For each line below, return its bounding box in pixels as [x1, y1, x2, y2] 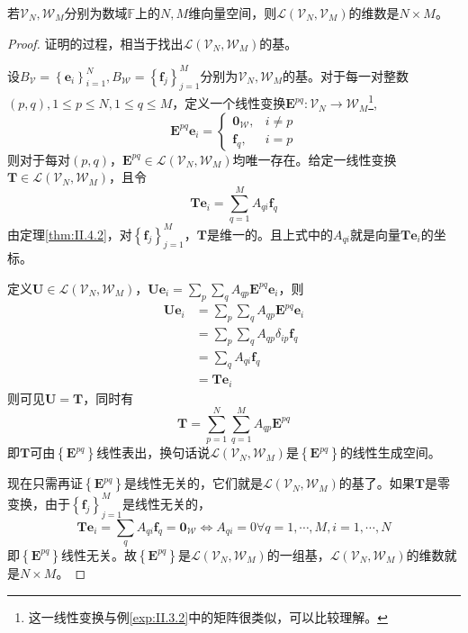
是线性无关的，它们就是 [123, 474, 263, 493]
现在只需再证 [7, 474, 83, 493]
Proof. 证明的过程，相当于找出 [7, 33, 184, 52]
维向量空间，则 [188, 4, 277, 22]
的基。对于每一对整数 [282, 66, 409, 85]
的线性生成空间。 [339, 443, 441, 462]
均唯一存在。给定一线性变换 [232, 149, 397, 168]
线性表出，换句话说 [96, 443, 211, 462]
